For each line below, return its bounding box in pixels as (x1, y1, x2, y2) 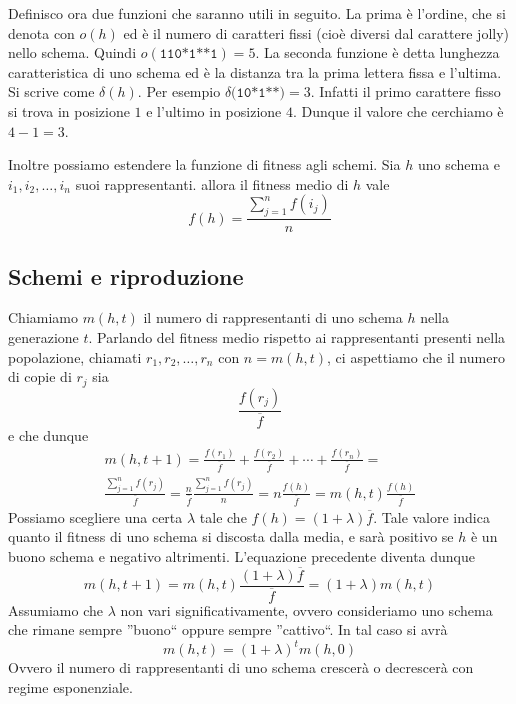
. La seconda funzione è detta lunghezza (255, 42, 500, 63)
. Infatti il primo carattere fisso (310, 81, 501, 102)
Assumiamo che (8, 599, 104, 620)
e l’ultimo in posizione (146, 100, 282, 121)
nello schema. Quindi (8, 42, 137, 63)
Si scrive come (8, 81, 95, 102)
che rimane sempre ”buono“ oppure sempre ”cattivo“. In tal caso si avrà (8, 619, 448, 640)
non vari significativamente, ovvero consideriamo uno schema (120, 599, 493, 620)
